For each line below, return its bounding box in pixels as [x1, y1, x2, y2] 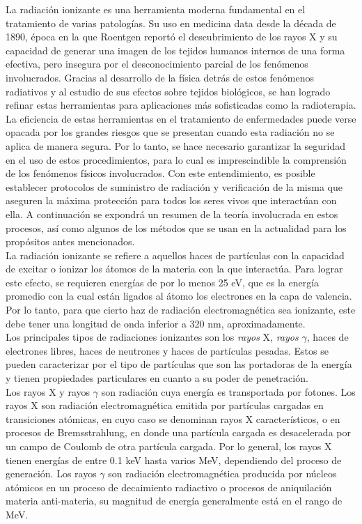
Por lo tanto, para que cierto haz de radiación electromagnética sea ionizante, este [6, 302, 356, 317]
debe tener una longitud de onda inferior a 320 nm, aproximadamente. [6, 316, 306, 330]
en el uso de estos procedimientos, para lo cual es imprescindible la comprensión [6, 152, 347, 167]
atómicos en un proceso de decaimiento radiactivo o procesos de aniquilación [6, 479, 332, 494]
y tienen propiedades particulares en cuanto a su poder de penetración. [6, 371, 308, 385]
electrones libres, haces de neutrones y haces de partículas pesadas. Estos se [6, 343, 329, 357]
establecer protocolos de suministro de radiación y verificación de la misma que [6, 179, 343, 194]
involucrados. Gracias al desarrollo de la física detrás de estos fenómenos [6, 70, 315, 84]
